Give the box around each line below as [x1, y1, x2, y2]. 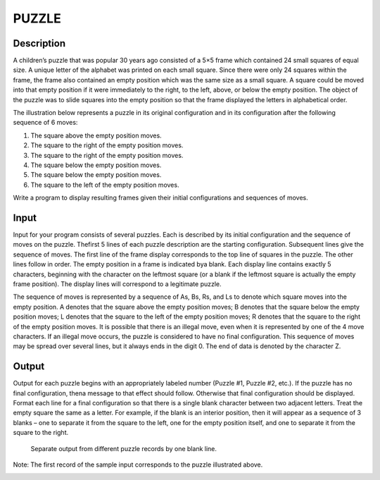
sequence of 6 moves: [13, 118, 78, 127]
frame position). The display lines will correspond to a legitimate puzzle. [13, 280, 222, 288]
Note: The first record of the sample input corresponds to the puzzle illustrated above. [13, 460, 263, 469]
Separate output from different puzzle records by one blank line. [30, 444, 217, 453]
